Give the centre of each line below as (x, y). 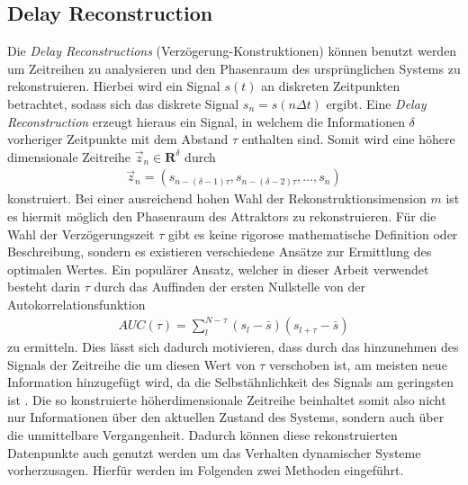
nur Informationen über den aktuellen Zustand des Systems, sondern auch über (226, 417)
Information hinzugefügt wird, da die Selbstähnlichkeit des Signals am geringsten (230, 382)
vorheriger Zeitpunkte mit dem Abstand (118, 139)
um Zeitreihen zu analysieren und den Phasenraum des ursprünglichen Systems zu (234, 68)
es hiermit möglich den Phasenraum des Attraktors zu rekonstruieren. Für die (222, 216)
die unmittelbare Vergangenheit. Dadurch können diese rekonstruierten (202, 435)
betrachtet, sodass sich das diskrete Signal (123, 103)
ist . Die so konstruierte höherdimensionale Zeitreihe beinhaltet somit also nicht (227, 399)
